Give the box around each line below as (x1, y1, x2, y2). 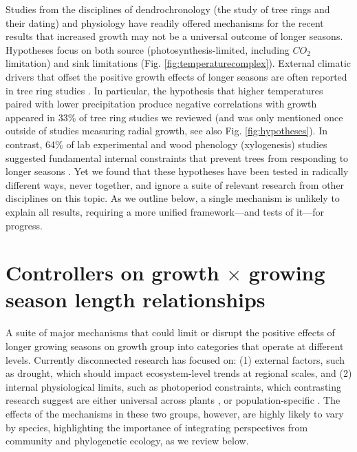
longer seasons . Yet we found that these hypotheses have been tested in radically (6, 164, 349, 178)
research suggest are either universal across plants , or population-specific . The (6, 393, 340, 407)
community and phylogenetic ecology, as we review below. (6, 433, 249, 448)
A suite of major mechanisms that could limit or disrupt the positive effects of (6, 325, 335, 340)
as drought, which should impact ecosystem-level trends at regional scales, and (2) (6, 366, 352, 380)
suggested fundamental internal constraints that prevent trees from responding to (6, 150, 349, 165)
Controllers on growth (6, 258, 219, 287)
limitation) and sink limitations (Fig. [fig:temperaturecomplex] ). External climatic (6, 56, 351, 70)
